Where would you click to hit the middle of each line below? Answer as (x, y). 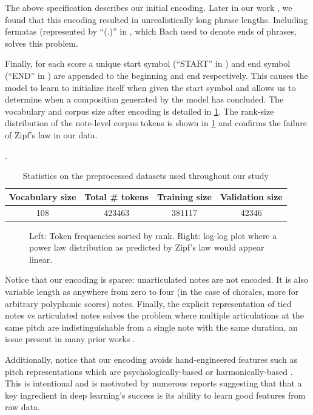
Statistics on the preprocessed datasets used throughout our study (146, 176)
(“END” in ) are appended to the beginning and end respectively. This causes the (156, 75)
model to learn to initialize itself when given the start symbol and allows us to (150, 87)
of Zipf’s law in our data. (51, 134)
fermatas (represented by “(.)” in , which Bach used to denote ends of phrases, (151, 31)
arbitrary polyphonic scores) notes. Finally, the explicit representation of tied (148, 303)
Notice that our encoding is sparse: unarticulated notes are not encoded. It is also (156, 279)
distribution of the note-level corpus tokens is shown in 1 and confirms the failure (156, 123)
